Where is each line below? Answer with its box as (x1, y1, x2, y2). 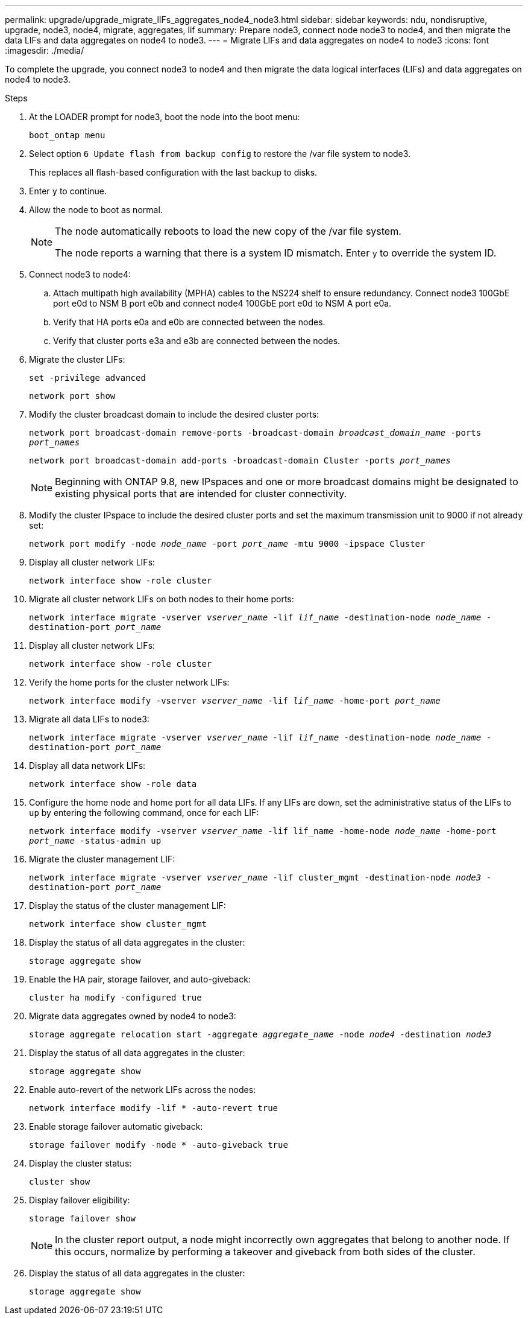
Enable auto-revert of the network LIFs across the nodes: (29, 1084, 256, 1095)
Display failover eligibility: (29, 1195, 130, 1205)
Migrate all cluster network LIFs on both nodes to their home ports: (29, 594, 294, 604)
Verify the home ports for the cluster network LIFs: (29, 677, 230, 687)
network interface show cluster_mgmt (29, 919, 207, 929)
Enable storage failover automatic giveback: (29, 1121, 203, 1132)
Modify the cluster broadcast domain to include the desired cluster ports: (29, 409, 319, 419)
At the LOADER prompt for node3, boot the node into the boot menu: (29, 112, 300, 122)
